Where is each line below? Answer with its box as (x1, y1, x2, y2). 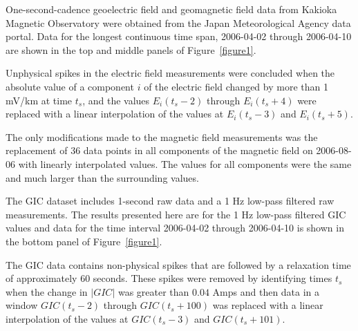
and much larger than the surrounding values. (6, 170, 199, 185)
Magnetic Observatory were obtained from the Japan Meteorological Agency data (6, 15, 351, 30)
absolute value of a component (6, 79, 134, 93)
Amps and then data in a (212, 284, 320, 299)
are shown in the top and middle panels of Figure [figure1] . (6, 42, 256, 57)
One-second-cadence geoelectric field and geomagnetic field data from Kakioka (6, 2, 337, 16)
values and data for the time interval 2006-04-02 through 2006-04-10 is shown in (6, 220, 344, 235)
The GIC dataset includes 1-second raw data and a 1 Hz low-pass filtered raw (6, 193, 335, 208)
